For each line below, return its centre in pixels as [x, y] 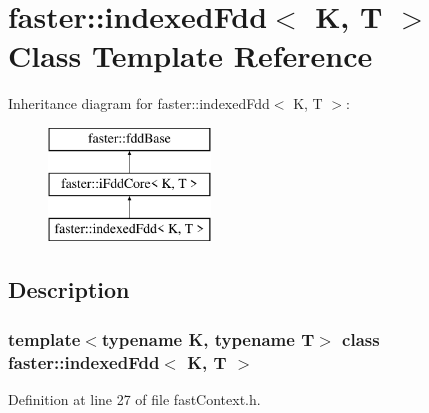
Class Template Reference [190, 55]
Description [69, 289]
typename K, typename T [208, 338]
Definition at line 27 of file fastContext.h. [134, 398]
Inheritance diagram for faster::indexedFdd [139, 103]
